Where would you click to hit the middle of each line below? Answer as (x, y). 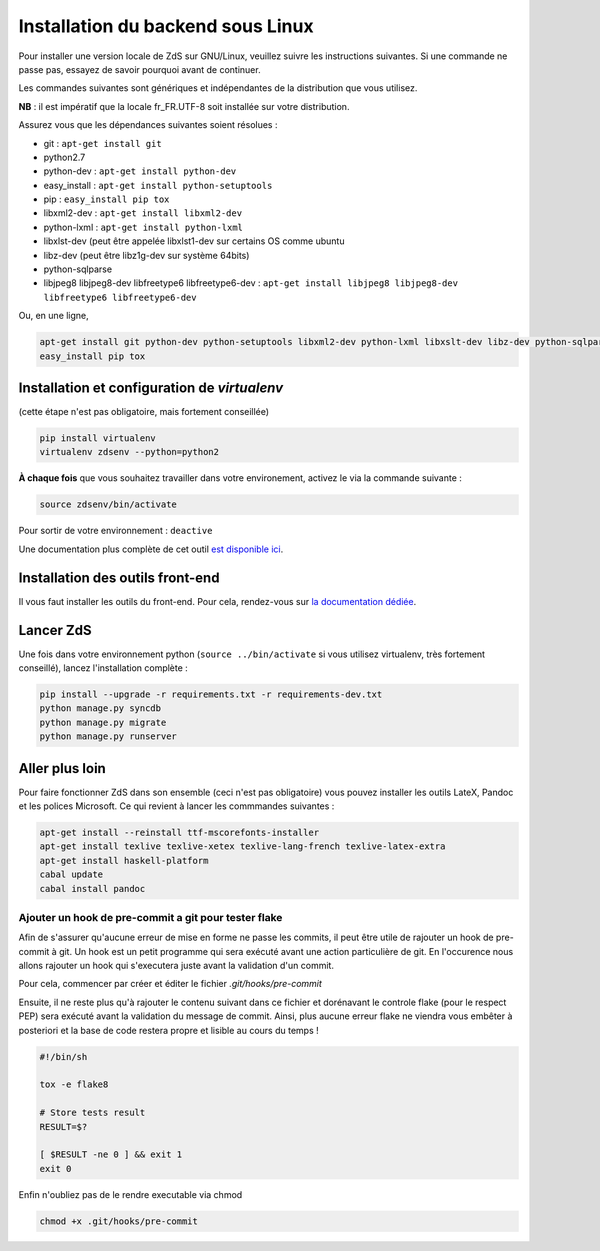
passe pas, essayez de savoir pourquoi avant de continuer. (139, 69)
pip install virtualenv (98, 438)
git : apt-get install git (102, 143)
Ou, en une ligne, (53, 316)
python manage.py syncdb (100, 708)
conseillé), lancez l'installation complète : (103, 667)
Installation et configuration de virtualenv (151, 387)
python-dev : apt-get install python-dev (140, 171)
